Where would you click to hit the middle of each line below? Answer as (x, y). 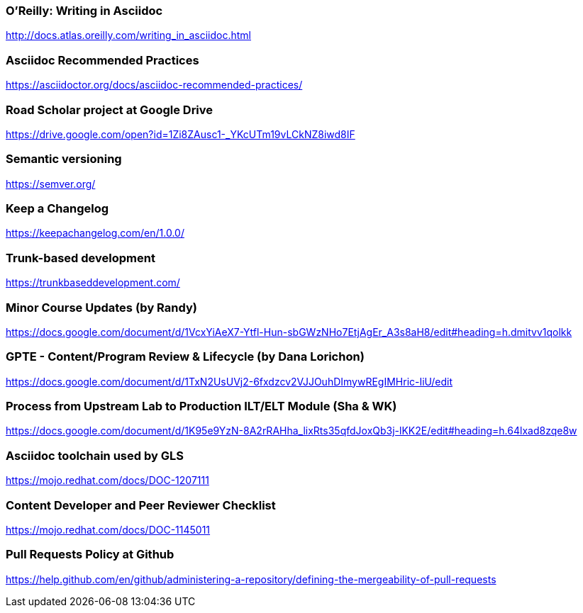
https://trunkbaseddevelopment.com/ (93, 283)
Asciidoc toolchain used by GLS (95, 455)
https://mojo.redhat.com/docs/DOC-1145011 (108, 529)
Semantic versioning (64, 159)
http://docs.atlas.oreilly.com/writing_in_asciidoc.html (128, 35)
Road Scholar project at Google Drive (110, 109)
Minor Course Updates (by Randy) (101, 307)
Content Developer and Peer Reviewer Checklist (141, 505)
